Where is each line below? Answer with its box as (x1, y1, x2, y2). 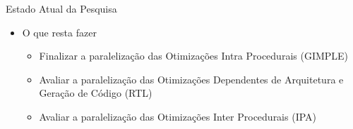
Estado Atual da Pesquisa (6, 1, 117, 15)
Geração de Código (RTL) (39, 86, 152, 100)
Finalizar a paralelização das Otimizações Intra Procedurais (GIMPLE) (39, 48, 349, 63)
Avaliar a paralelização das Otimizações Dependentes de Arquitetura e (39, 72, 344, 86)
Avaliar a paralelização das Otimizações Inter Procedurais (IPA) (39, 109, 317, 123)
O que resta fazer (22, 25, 97, 39)
